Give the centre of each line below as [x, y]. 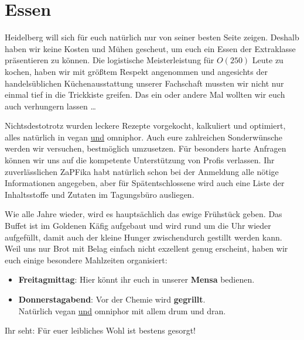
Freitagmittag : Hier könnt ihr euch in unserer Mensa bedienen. [136, 279]
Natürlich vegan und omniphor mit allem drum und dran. [122, 310]
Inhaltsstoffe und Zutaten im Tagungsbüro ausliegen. [100, 194]
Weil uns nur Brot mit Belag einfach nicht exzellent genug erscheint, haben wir [146, 248]
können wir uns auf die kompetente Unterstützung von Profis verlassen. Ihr [140, 160]
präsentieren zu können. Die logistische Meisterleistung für [110, 60]
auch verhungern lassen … [50, 106]
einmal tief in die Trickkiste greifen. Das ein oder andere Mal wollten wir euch [145, 95]
